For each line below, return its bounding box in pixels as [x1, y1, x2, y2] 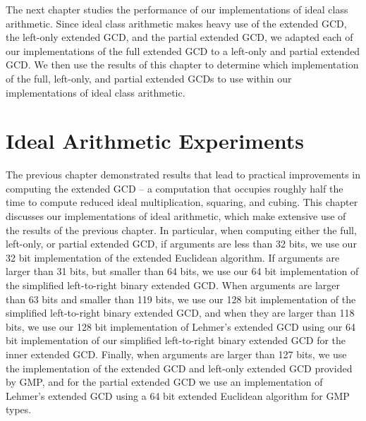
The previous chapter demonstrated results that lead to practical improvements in [6, 167, 361, 182]
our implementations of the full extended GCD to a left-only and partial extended [6, 43, 360, 58]
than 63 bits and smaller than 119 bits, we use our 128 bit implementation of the [6, 291, 356, 306]
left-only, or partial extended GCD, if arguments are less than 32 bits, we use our [6, 236, 357, 251]
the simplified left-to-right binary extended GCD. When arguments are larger [6, 278, 340, 293]
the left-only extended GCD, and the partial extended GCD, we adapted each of [6, 30, 353, 44]
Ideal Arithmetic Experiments [6, 126, 304, 155]
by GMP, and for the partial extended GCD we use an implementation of [6, 374, 323, 389]
